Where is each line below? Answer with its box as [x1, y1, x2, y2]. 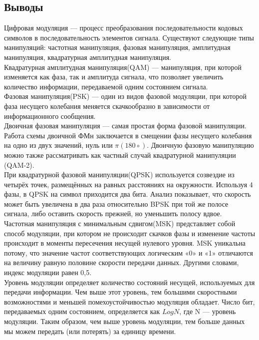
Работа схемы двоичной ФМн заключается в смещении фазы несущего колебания [4, 130, 252, 140]
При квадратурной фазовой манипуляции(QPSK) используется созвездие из [4, 169, 235, 180]
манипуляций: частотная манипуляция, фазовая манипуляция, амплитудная [4, 42, 231, 52]
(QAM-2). [4, 159, 34, 170]
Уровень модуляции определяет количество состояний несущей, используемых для [4, 277, 255, 287]
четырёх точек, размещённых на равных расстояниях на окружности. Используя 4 [4, 179, 253, 189]
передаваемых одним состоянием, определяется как [4, 306, 160, 317]
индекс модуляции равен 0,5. [4, 267, 92, 278]
